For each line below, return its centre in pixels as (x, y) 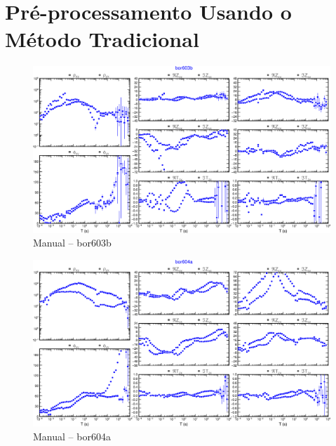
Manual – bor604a (72, 436)
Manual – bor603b (72, 243)
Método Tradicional (102, 39)
